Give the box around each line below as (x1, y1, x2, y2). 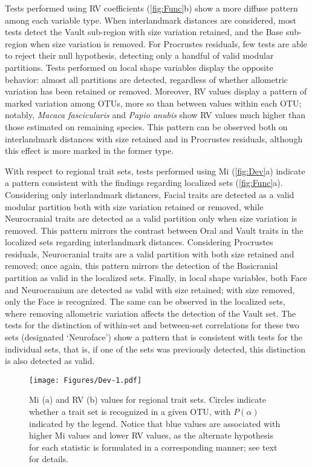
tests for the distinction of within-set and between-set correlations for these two (5, 319, 299, 331)
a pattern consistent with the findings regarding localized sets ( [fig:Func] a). (5, 176, 283, 189)
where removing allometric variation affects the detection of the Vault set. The (5, 306, 296, 319)
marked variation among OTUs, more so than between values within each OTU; (5, 96, 302, 109)
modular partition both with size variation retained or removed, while (5, 200, 264, 213)
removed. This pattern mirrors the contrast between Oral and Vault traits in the (5, 224, 304, 236)
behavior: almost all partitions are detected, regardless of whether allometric (5, 73, 288, 85)
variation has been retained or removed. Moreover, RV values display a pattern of (5, 85, 307, 98)
